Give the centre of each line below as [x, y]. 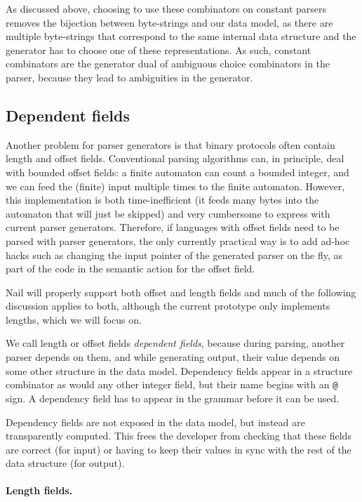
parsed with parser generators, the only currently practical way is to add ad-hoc [178, 240]
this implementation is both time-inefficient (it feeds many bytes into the [162, 200]
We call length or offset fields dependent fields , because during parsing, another [175, 343]
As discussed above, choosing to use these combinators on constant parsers [166, 8]
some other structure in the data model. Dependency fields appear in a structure [179, 370]
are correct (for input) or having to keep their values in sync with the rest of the [179, 449]
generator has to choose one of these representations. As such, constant [159, 49]
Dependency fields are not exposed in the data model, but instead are [155, 422]
